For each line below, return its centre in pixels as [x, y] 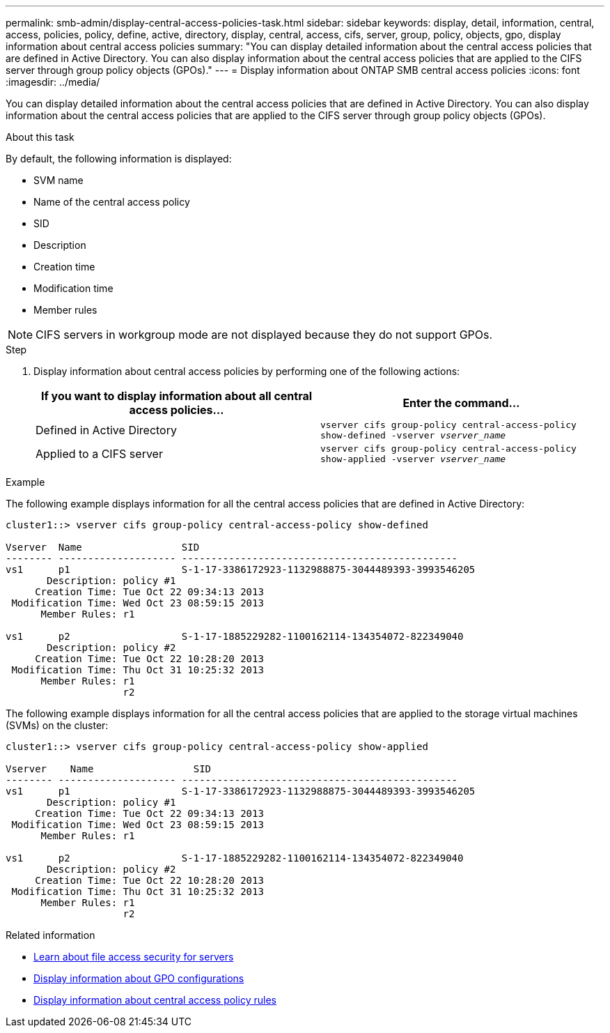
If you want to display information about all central [177, 396]
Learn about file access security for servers [134, 957]
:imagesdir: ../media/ [53, 82]
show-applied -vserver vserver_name [413, 459]
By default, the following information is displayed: [119, 159]
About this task [40, 137]
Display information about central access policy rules [155, 1000]
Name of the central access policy [112, 202]
